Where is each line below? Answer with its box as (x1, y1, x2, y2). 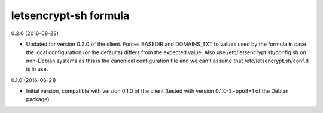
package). (26, 96, 51, 103)
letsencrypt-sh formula (11, 9, 130, 22)
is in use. (26, 65, 48, 73)
